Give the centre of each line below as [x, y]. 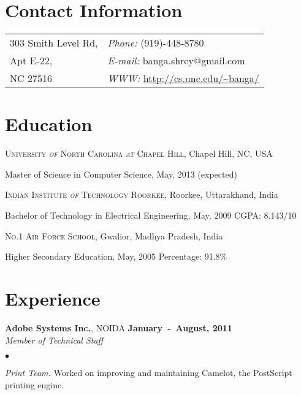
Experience [53, 298]
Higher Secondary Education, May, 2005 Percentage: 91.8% [116, 256]
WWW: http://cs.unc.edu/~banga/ [183, 78]
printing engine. [35, 384]
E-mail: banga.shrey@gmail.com [176, 61]
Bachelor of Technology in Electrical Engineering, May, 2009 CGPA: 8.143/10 [151, 215]
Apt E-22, [31, 61]
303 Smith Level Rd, [54, 43]
